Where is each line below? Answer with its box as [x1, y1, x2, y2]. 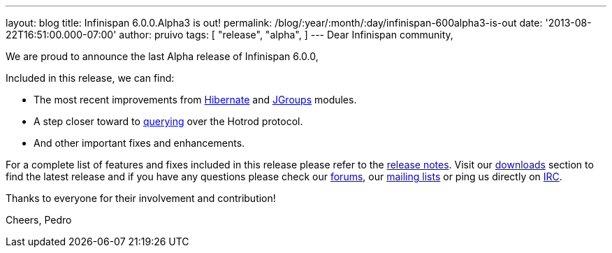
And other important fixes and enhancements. [34, 137, 245, 149]
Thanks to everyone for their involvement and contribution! [6, 192, 276, 204]
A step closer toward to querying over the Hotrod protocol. [34, 115, 303, 127]
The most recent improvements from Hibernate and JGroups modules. [34, 94, 357, 106]
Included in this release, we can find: [6, 72, 175, 84]
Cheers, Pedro [6, 214, 72, 226]
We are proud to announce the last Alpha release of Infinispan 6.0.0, [6, 50, 319, 62]
